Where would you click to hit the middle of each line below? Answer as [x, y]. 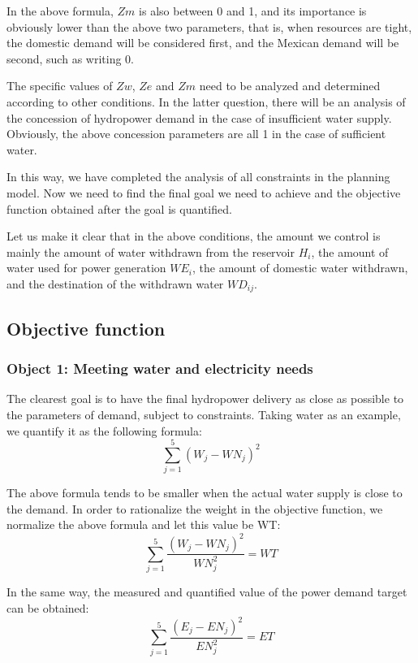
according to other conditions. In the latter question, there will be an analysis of [206, 101]
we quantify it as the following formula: [104, 430]
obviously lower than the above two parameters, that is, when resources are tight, [209, 26]
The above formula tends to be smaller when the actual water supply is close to [205, 493]
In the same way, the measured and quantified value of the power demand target [207, 592]
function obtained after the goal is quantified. [119, 208]
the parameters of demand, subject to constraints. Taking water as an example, [204, 414]
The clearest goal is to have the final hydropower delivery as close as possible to [205, 399]
